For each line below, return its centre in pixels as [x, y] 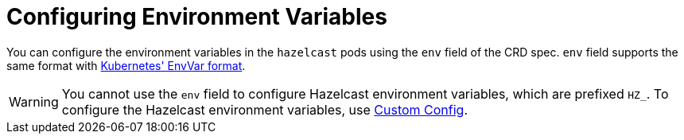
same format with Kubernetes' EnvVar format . [126, 65]
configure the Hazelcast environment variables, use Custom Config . [265, 109]
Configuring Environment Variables [197, 17]
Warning [34, 101]
